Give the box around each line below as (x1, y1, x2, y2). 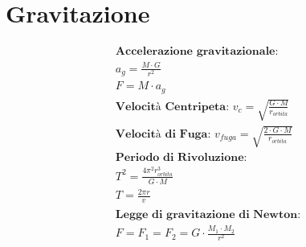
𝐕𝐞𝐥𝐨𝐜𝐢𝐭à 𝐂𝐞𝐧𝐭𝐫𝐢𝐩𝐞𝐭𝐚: (115, 101, 230, 113)
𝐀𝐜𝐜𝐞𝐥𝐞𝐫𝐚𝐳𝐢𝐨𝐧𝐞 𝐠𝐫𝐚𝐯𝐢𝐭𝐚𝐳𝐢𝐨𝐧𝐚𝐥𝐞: (115, 46, 279, 58)
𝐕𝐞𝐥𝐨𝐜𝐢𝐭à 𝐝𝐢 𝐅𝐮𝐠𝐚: (115, 128, 211, 140)
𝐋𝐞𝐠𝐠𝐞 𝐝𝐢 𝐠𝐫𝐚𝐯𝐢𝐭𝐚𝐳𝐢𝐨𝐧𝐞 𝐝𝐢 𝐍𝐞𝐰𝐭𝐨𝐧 (115, 209, 298, 221)
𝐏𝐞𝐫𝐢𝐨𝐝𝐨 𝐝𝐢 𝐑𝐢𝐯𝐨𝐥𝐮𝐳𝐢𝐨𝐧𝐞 (115, 151, 244, 163)
